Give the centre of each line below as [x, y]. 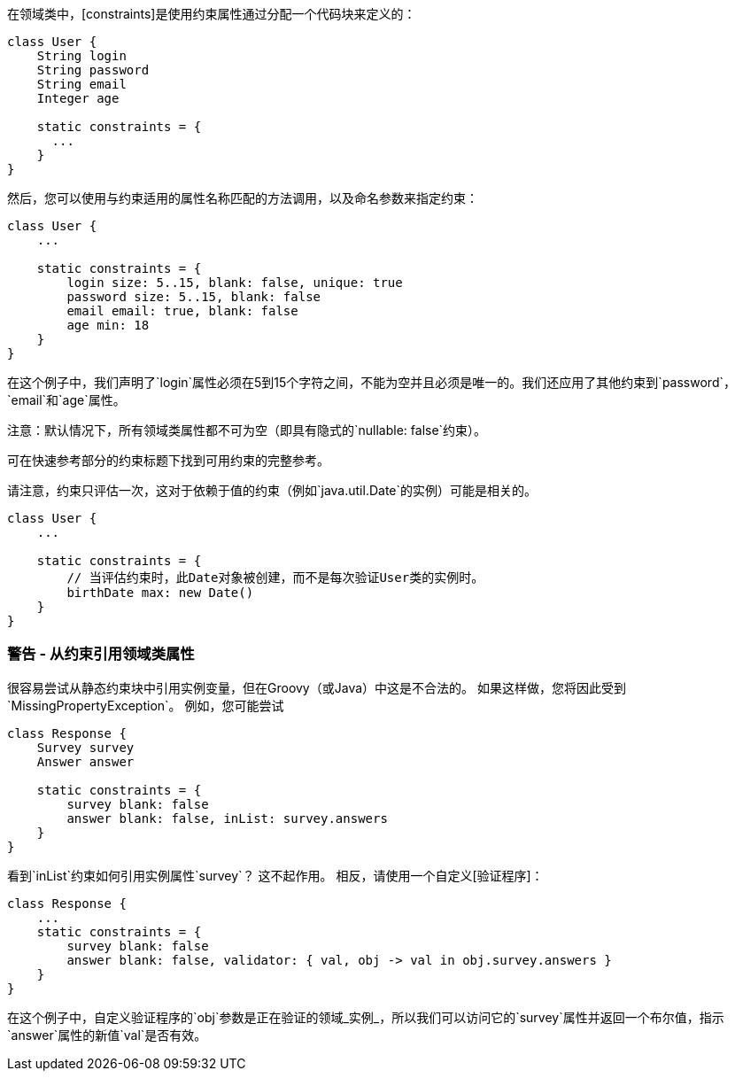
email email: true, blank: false [182, 311]
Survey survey [85, 747]
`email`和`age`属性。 [66, 400]
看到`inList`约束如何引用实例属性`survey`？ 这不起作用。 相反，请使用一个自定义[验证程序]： [275, 875]
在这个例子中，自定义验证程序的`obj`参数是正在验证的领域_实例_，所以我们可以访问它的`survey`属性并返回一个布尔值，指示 [366, 1017]
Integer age [78, 98]
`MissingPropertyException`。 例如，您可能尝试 [146, 705]
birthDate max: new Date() [160, 593]
